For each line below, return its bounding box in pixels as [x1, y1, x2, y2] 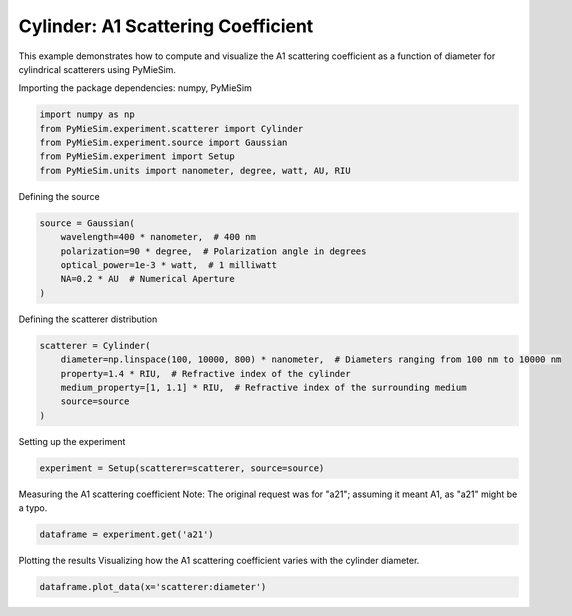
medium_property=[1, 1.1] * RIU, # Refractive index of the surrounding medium [60, 381, 467, 393]
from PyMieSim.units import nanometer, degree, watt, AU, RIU [39, 165, 351, 176]
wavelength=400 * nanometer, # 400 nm [60, 231, 257, 243]
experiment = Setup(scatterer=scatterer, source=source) [39, 462, 325, 474]
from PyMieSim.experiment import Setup [39, 151, 235, 162]
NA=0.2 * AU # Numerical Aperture [60, 273, 235, 285]
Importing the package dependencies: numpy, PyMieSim [18, 82, 252, 94]
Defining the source [18, 190, 100, 202]
